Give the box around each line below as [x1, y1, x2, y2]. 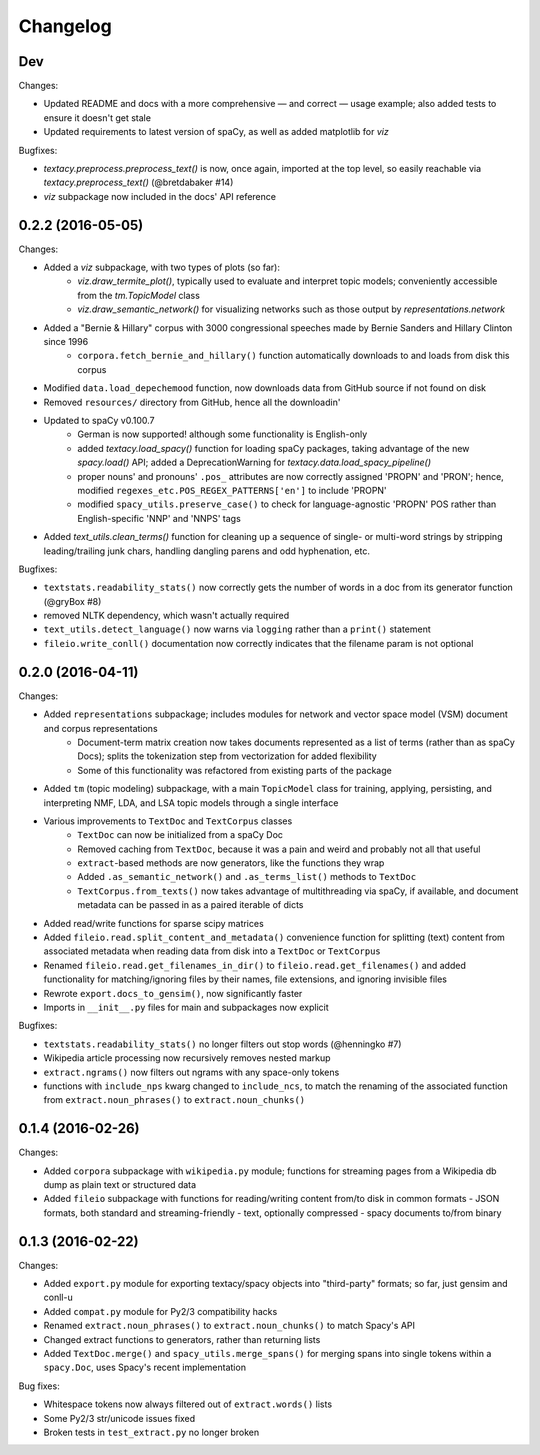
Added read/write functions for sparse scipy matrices [43, 917, 264, 929]
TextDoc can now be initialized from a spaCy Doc [77, 829, 284, 841]
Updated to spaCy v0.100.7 [43, 415, 155, 426]
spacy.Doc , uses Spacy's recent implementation [43, 1361, 247, 1374]
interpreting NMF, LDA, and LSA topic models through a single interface [43, 796, 339, 809]
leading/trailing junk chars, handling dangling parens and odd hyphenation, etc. [43, 545, 370, 557]
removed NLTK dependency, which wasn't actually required [43, 610, 290, 622]
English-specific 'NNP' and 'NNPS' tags [77, 512, 242, 524]
